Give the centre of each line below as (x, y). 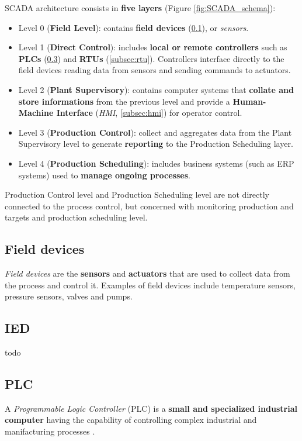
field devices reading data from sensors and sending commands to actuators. (155, 70)
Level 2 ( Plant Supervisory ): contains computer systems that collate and (156, 89)
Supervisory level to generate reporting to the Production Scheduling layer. (156, 144)
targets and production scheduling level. (76, 217)
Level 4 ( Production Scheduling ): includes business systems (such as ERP (156, 163)
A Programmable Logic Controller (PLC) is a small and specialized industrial (151, 408)
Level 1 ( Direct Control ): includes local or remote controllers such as (153, 47)
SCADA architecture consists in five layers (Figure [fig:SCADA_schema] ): (140, 8)
